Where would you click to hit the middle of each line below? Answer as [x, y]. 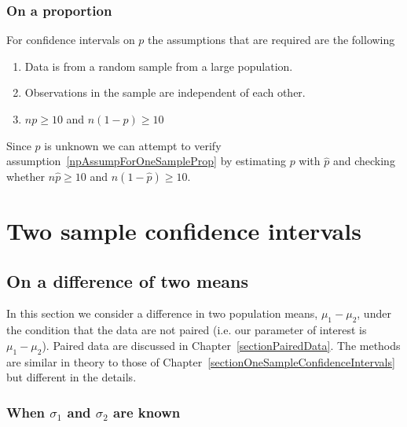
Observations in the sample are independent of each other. [165, 92]
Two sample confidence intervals [184, 230]
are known [147, 412]
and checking [364, 161]
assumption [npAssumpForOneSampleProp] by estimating [146, 161]
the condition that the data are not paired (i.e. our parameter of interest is [187, 330]
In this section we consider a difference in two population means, [162, 313]
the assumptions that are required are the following [271, 40]
